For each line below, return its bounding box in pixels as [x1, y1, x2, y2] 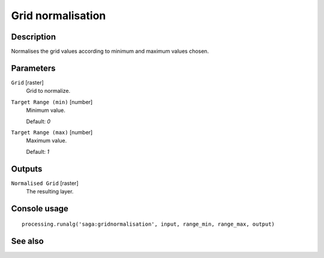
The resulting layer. [26, 188, 74, 195]
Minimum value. [26, 107, 65, 114]
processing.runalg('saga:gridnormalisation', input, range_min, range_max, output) [22, 221, 275, 227]
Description [11, 32, 56, 42]
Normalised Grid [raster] [11, 180, 79, 187]
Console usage [11, 204, 69, 214]
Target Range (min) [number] [11, 98, 93, 105]
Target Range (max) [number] [11, 129, 93, 136]
